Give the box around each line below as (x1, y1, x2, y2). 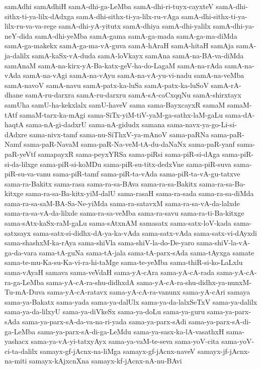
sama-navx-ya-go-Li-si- (167, 119, 237, 130)
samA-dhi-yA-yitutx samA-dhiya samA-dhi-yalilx (58, 21, 211, 31)
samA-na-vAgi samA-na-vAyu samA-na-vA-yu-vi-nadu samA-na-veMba (23, 70, 244, 80)
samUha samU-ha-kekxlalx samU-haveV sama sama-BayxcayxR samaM (5, 99, 225, 110)
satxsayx (5, 227, 31, 238)
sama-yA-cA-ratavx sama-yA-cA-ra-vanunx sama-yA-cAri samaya (47, 287, 250, 297)
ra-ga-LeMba (5, 276, 44, 287)
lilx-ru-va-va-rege (5, 21, 57, 31)
